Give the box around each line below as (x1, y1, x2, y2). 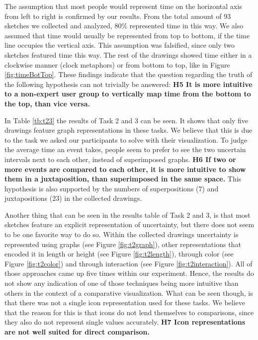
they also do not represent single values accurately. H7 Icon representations (4, 317, 246, 327)
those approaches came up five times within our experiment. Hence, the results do (4, 268, 254, 278)
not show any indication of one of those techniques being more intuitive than (4, 278, 239, 288)
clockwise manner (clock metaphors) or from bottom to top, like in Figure (4, 59, 230, 70)
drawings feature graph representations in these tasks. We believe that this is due (4, 125, 253, 135)
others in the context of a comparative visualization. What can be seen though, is (4, 287, 253, 298)
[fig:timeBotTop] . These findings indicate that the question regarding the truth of (4, 69, 253, 80)
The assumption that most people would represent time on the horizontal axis (4, 1, 242, 11)
